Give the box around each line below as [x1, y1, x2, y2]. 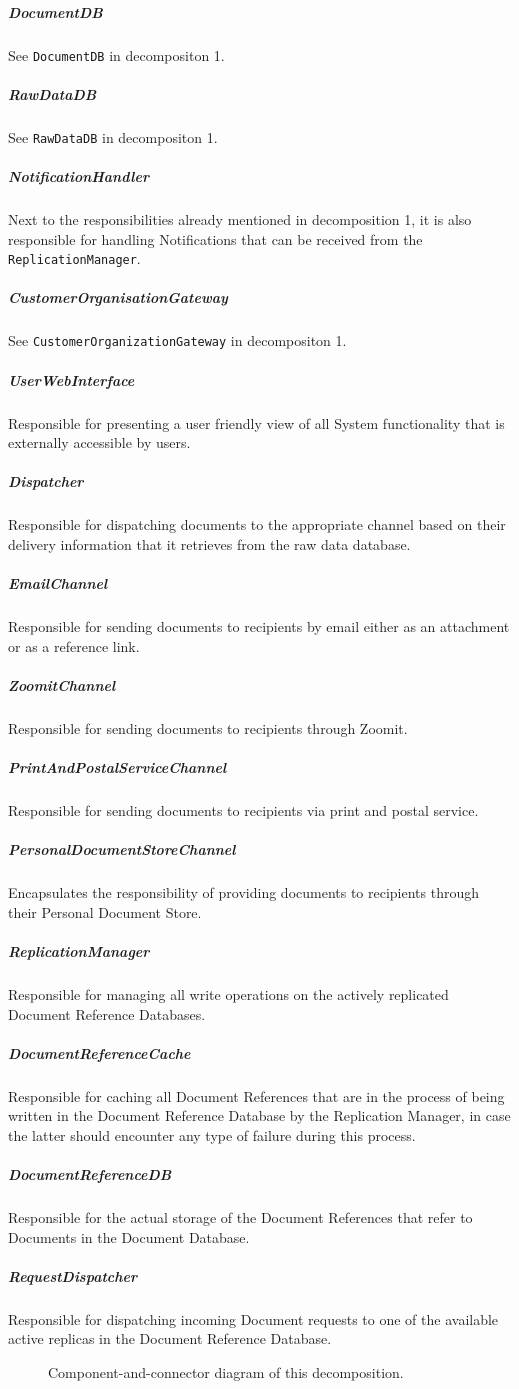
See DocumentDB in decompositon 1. [8, 44, 225, 65]
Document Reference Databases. [8, 1003, 206, 1024]
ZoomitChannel [8, 674, 116, 695]
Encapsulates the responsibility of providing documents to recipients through [8, 882, 480, 903]
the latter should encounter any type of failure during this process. [8, 1124, 416, 1145]
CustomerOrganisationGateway [8, 287, 228, 308]
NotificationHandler [8, 166, 149, 187]
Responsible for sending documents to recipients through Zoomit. [8, 717, 408, 738]
